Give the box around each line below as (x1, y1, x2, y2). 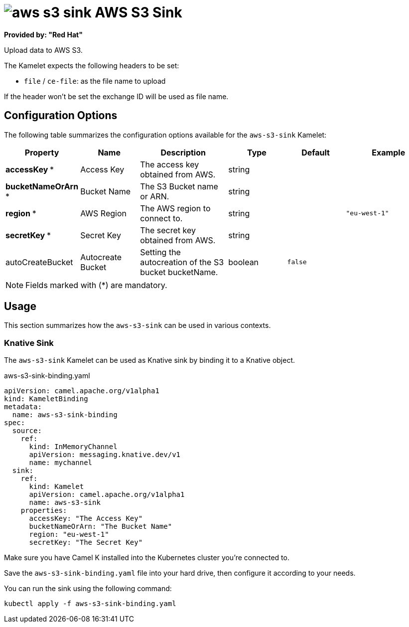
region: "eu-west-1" (29, 530, 109, 539)
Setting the (140, 247, 181, 257)
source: (12, 427, 42, 435)
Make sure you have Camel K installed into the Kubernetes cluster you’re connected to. (4, 553, 289, 562)
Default (301, 147, 330, 157)
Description (160, 147, 206, 157)
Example (372, 147, 406, 157)
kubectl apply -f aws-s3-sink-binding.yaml (4, 600, 176, 608)
